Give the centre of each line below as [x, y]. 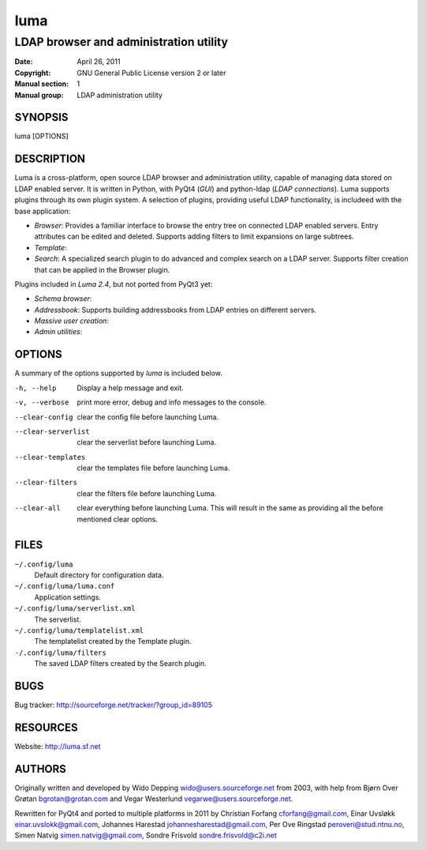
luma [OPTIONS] [41, 136]
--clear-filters [46, 483]
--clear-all [37, 508]
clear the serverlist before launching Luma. [147, 442]
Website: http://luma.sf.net [58, 746]
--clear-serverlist [52, 431]
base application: [43, 211]
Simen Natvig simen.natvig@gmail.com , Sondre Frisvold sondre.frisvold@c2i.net [146, 835]
